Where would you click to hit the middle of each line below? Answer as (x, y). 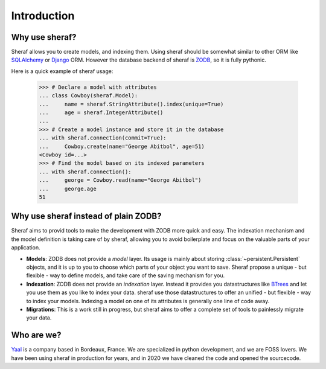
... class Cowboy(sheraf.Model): (88, 96)
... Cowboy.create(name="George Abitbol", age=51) (122, 146)
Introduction (43, 16)
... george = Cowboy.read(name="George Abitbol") (120, 180)
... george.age (68, 188)
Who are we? (36, 335)
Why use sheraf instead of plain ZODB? (86, 217)
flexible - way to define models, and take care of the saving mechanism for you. (126, 275)
